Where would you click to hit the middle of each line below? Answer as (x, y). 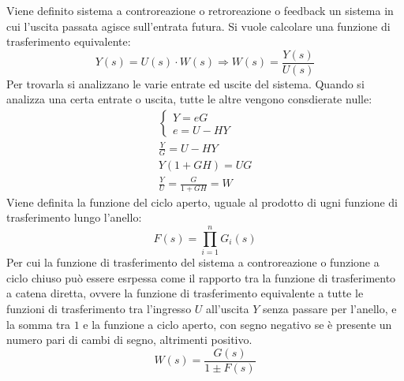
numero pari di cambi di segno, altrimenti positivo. (129, 340)
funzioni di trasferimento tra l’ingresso (99, 308)
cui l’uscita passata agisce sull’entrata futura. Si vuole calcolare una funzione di (198, 26)
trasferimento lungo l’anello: (74, 217)
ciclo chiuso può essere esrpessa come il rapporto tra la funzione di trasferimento (201, 277)
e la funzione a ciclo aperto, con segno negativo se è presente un (238, 324)
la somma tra (38, 324)
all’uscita (228, 308)
